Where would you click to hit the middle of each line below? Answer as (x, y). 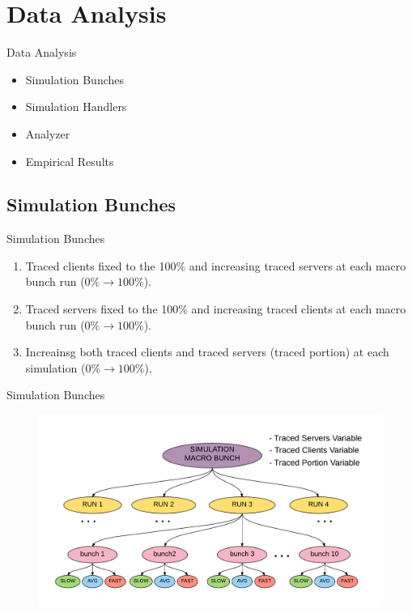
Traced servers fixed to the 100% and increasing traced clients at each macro (216, 309)
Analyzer (48, 133)
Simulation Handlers (76, 106)
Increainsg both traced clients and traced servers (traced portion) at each (207, 352)
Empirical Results (70, 161)
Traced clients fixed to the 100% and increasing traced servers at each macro (216, 265)
